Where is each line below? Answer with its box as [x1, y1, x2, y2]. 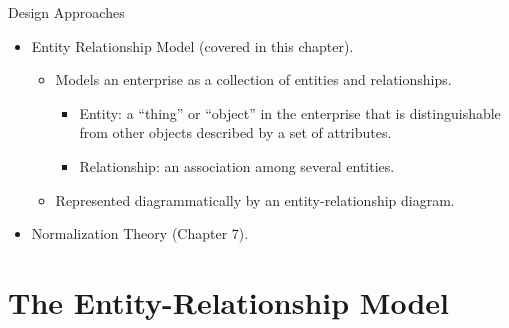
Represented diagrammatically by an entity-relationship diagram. [55, 189, 455, 210]
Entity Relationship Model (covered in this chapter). [31, 35, 354, 56]
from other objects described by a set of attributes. [79, 122, 392, 143]
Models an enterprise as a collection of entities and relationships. [55, 69, 452, 90]
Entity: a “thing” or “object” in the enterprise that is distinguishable [79, 102, 501, 123]
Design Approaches [8, 2, 125, 22]
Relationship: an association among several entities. [79, 155, 395, 176]
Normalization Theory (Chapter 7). [31, 223, 249, 244]
